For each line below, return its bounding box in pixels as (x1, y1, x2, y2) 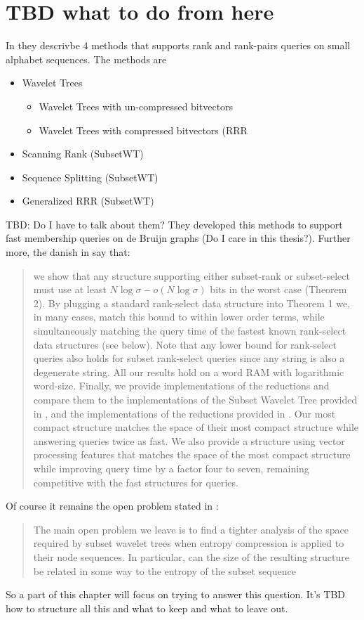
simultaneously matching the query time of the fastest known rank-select (33, 323, 346, 338)
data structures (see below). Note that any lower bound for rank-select (33, 337, 337, 351)
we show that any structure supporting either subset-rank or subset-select (33, 268, 350, 283)
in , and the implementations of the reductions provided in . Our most (33, 406, 336, 420)
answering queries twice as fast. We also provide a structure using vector (33, 433, 345, 448)
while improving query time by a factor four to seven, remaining (33, 460, 309, 475)
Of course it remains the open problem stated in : (6, 498, 219, 513)
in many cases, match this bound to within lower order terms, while (33, 309, 325, 324)
